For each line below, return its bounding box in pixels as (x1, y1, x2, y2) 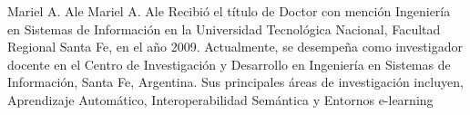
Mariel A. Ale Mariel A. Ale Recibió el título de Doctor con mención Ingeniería (7, 2, 451, 20)
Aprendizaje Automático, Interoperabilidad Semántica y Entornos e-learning (7, 90, 434, 109)
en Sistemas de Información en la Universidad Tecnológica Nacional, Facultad (7, 19, 441, 38)
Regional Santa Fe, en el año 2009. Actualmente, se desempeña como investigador (7, 37, 463, 56)
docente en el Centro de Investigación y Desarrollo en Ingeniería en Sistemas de (7, 54, 451, 73)
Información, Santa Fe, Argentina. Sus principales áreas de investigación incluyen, (7, 72, 464, 91)
